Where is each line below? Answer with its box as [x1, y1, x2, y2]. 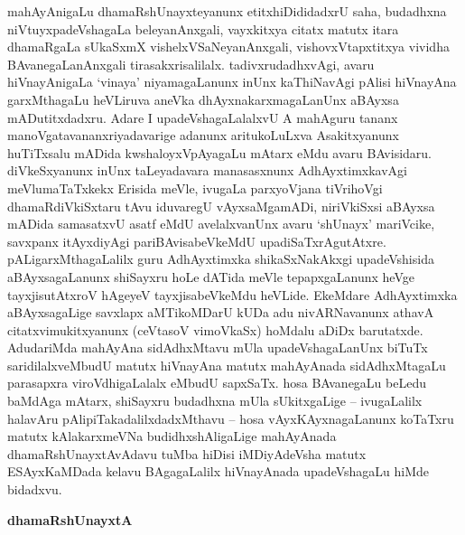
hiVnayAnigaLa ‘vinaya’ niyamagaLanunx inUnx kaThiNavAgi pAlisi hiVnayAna [7, 72, 457, 91]
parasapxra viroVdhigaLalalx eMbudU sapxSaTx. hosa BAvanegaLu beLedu [7, 373, 426, 392]
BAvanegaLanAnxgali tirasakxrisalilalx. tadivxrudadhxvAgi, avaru [7, 54, 375, 73]
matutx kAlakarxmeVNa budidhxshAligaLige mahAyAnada [7, 427, 337, 446]
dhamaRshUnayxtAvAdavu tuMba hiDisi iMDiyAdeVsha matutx [7, 444, 367, 463]
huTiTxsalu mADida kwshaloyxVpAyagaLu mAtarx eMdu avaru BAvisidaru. [7, 143, 432, 162]
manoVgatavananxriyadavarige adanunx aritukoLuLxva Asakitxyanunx [7, 126, 399, 145]
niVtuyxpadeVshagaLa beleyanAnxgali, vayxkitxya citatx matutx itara [7, 19, 399, 38]
